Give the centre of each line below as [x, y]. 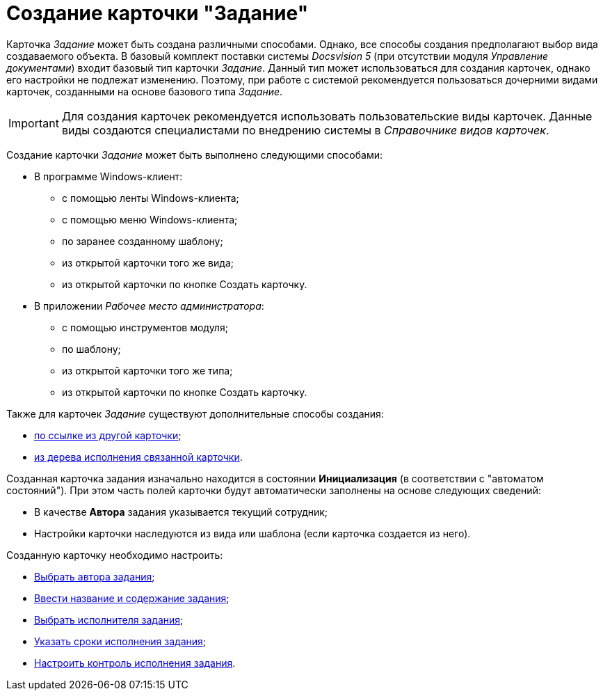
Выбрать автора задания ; [95, 576]
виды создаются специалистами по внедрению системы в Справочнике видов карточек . [305, 130]
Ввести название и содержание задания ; [132, 598]
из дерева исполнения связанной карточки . [138, 457]
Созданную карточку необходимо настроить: [115, 555]
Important [34, 123]
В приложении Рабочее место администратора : [149, 306]
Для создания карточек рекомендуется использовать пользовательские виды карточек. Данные [327, 116]
